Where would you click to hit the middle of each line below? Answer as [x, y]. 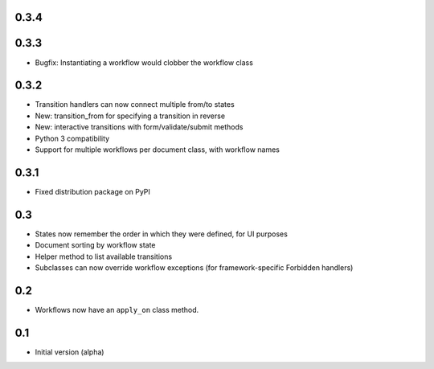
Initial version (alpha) [70, 352]
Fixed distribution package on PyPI [92, 191]
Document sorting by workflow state [95, 245]
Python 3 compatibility [72, 138]
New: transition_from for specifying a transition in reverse [130, 116]
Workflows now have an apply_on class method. [117, 310]
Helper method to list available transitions [104, 256]
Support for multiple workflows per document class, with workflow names [158, 150]
